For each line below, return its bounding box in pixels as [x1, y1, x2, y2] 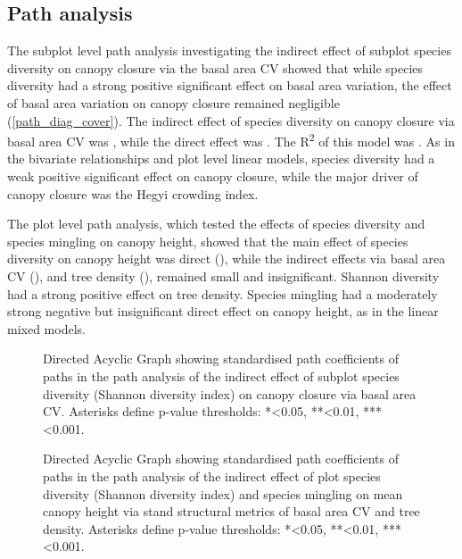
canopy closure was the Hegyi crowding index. [7, 184, 259, 203]
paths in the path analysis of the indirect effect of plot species [43, 466, 381, 485]
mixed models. [7, 319, 86, 338]
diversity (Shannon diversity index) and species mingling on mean [43, 484, 403, 503]
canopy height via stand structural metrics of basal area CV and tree [43, 502, 420, 521]
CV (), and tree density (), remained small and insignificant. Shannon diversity [7, 266, 440, 285]
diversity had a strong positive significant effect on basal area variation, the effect [7, 76, 452, 95]
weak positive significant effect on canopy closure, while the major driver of [7, 167, 418, 186]
